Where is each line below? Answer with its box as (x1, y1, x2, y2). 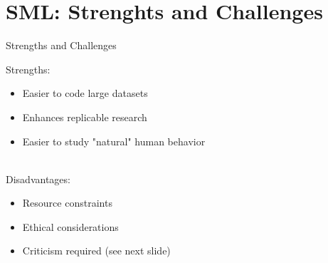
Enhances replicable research (22, 109, 147, 124)
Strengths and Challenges (6, 38, 117, 53)
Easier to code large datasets (22, 86, 148, 100)
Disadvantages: (6, 171, 70, 186)
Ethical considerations (22, 219, 119, 234)
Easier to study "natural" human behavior (22, 133, 206, 148)
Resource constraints (22, 195, 112, 210)
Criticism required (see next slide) (22, 243, 171, 258)
